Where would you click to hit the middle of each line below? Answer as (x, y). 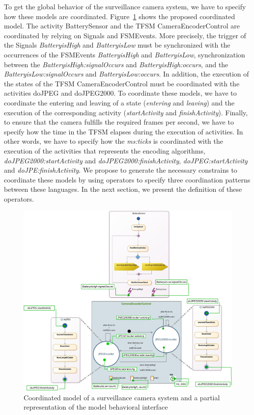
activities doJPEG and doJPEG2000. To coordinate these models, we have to (120, 93)
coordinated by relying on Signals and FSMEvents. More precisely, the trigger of (125, 35)
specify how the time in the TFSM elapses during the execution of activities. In (124, 131)
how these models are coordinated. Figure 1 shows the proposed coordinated (120, 16)
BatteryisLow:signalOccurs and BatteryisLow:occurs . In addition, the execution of (127, 74)
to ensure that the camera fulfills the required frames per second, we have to (119, 122)
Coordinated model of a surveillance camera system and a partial (122, 397)
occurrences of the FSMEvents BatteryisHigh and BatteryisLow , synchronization (125, 54)
